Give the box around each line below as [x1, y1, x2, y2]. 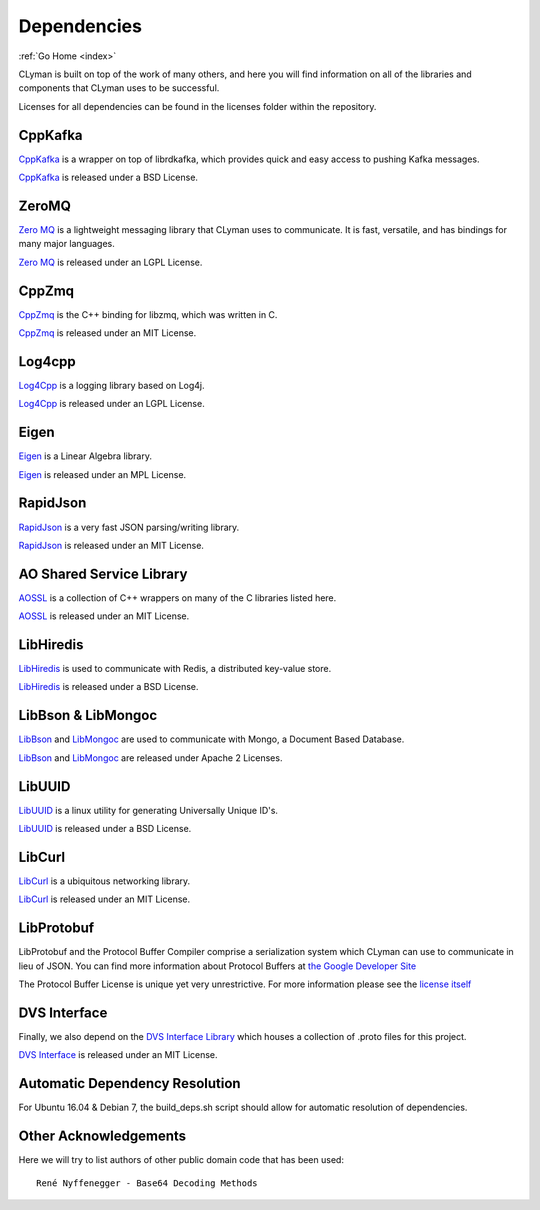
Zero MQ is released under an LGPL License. [18, 256, 203, 268]
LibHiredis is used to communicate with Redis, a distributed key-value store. [18, 663, 332, 675]
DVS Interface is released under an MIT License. [18, 1049, 219, 1061]
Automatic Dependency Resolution [18, 1075, 241, 1092]
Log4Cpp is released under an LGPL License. [18, 398, 205, 410]
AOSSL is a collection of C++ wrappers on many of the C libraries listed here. [18, 591, 337, 604]
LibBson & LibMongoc [18, 707, 158, 724]
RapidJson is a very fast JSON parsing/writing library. [18, 521, 240, 533]
